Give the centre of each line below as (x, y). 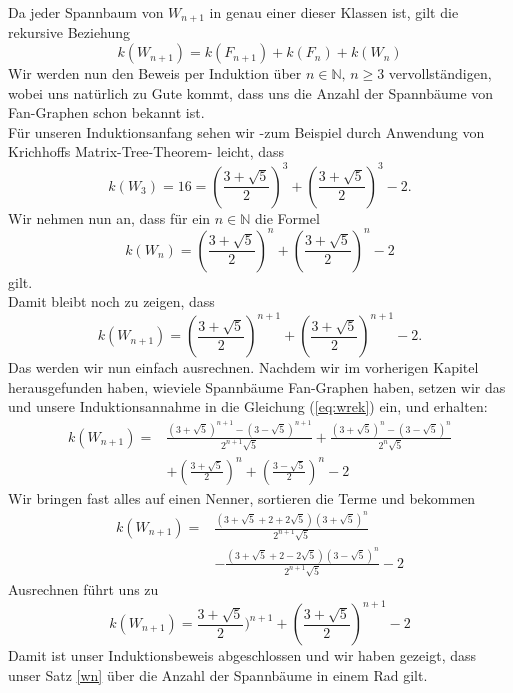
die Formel (287, 217)
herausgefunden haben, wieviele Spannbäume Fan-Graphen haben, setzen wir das (257, 386)
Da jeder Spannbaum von (86, 12)
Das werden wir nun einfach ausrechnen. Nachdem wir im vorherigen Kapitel (243, 367)
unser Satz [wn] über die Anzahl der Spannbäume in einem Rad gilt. (218, 674)
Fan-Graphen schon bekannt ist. (106, 112)
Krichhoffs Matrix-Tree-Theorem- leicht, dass (146, 151)
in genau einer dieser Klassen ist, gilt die (334, 12)
